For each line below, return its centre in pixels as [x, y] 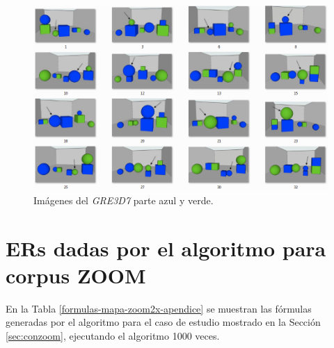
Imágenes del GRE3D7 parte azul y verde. [124, 200]
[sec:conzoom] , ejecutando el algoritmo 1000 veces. [113, 335]
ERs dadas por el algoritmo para [166, 248]
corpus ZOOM [76, 275]
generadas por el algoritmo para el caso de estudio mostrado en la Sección [163, 322]
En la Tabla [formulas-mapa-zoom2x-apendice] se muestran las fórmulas [159, 308]
